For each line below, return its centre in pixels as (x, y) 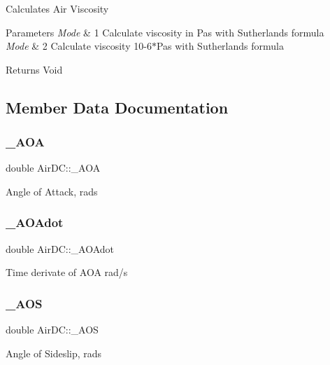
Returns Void (34, 69)
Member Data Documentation (117, 107)
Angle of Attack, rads (52, 191)
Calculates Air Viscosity (57, 8)
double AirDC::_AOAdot (60, 248)
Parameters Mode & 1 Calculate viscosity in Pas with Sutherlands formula (165, 32)
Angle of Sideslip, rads (54, 353)
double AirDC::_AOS (52, 330)
